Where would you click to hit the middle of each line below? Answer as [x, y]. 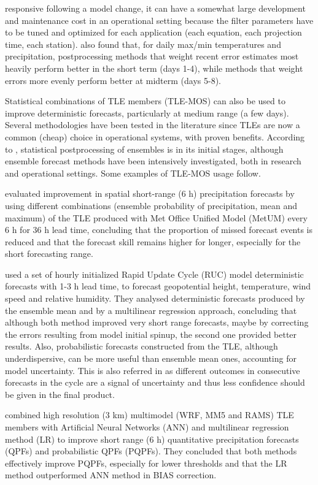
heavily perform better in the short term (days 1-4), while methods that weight [154, 68]
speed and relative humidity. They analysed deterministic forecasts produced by [155, 298]
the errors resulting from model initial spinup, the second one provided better [151, 334]
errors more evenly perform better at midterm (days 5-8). [113, 80]
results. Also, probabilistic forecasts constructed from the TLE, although [142, 346]
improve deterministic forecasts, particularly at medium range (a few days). [147, 113]
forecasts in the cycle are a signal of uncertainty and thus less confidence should [155, 382]
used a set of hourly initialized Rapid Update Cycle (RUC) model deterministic [154, 274]
